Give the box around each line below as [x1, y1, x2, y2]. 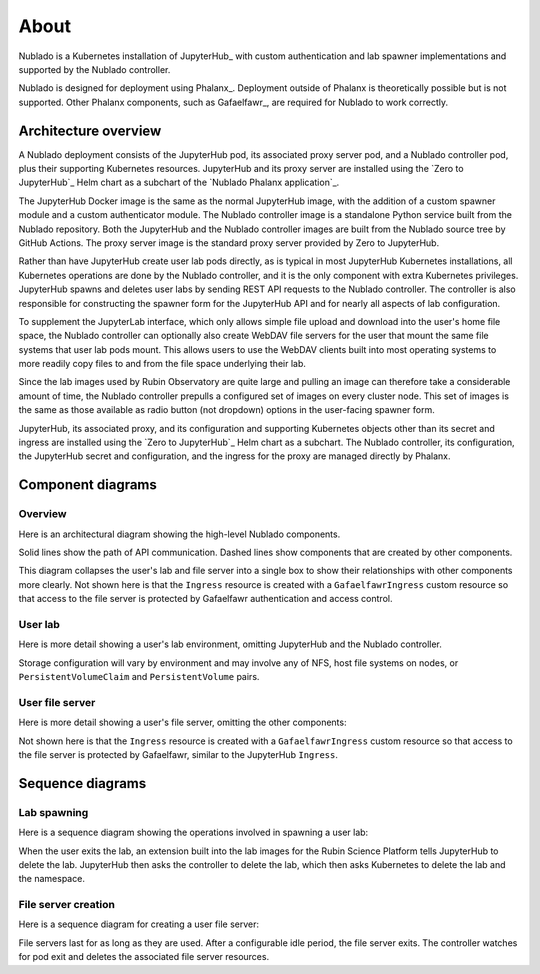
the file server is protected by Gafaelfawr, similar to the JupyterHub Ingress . [18, 749, 339, 760]
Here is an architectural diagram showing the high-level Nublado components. [18, 528, 341, 540]
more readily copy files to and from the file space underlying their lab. [18, 358, 307, 370]
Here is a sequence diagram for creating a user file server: [18, 918, 260, 930]
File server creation [18, 898, 115, 912]
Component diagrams [18, 476, 157, 494]
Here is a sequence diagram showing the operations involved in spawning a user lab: [18, 826, 369, 839]
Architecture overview [18, 122, 162, 139]
